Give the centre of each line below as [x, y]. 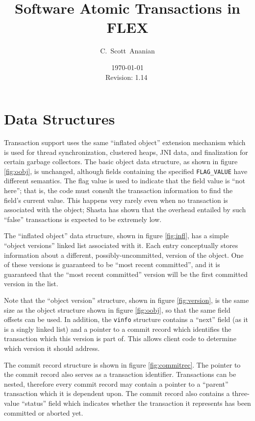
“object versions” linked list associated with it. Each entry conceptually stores [121, 245]
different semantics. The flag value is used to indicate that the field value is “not [125, 181]
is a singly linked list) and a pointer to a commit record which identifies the [118, 329]
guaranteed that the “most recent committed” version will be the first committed [126, 274]
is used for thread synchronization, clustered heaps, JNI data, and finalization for [126, 152]
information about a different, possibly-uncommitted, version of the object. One [124, 255]
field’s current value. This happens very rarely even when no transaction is [116, 200]
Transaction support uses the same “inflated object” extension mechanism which [125, 142]
